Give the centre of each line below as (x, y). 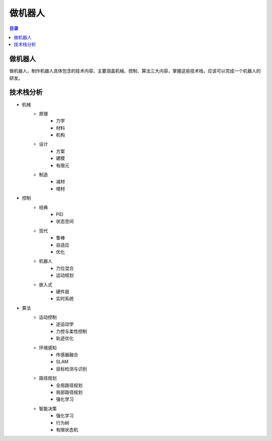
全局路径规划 (69, 385)
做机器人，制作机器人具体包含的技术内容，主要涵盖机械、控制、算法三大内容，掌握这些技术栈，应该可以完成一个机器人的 (135, 71)
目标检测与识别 (72, 369)
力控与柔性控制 (72, 331)
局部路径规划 (69, 392)
